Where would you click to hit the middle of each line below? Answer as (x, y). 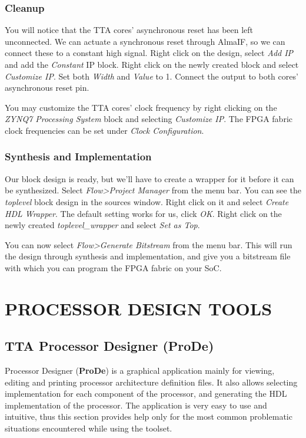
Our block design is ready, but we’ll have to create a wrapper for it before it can (149, 178)
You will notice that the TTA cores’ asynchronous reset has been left (129, 30)
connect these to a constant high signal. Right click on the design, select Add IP (149, 53)
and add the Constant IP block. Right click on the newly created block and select (152, 64)
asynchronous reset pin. (47, 88)
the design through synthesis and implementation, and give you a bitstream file (148, 256)
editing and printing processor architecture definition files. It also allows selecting (151, 382)
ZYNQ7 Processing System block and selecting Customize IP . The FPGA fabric (149, 119)
